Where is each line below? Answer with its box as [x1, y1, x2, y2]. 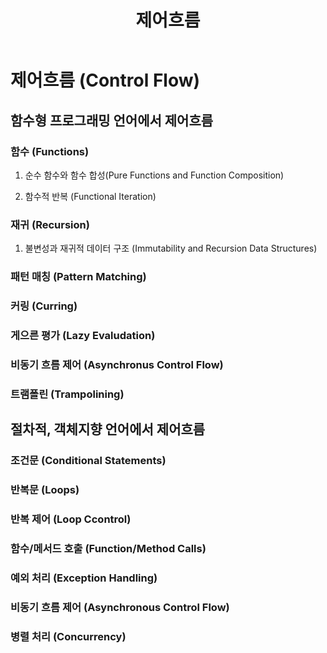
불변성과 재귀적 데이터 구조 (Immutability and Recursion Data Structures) [24, 242, 318, 255]
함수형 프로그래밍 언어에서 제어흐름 [10, 112, 214, 129]
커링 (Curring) [10, 299, 78, 313]
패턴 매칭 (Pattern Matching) [10, 270, 147, 284]
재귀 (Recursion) [10, 217, 90, 231]
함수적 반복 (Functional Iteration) [24, 190, 157, 202]
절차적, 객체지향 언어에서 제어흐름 [10, 421, 206, 438]
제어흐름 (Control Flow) [10, 69, 201, 92]
